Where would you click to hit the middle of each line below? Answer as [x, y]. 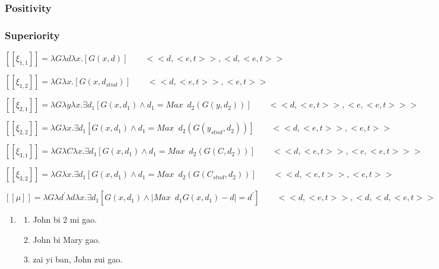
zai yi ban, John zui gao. [78, 259]
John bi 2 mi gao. [65, 219]
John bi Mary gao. [66, 239]
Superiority [32, 35]
